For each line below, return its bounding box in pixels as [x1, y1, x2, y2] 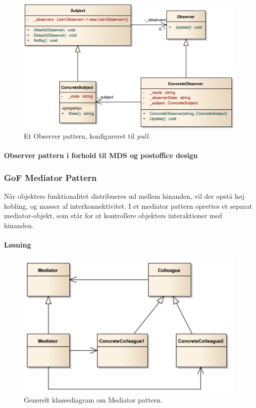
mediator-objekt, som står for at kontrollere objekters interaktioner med [4, 210, 222, 221]
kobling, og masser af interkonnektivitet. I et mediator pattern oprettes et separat [4, 200, 253, 211]
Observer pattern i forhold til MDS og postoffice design [4, 150, 198, 161]
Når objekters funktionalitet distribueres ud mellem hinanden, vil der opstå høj [4, 191, 245, 201]
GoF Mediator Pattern [4, 171, 97, 183]
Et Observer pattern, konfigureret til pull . [24, 131, 151, 141]
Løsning [4, 239, 31, 249]
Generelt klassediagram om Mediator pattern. [24, 394, 162, 405]
